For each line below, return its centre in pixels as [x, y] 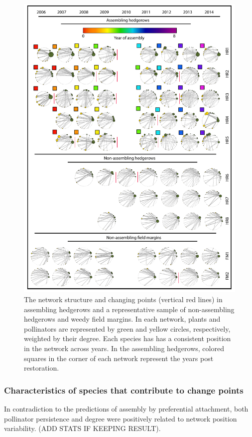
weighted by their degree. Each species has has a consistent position [127, 338]
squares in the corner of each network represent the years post [119, 358]
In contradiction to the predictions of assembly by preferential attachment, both [126, 408]
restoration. [42, 368]
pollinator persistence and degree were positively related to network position [121, 418]
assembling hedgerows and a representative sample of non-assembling [129, 309]
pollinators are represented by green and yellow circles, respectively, [127, 328]
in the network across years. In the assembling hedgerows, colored [124, 348]
